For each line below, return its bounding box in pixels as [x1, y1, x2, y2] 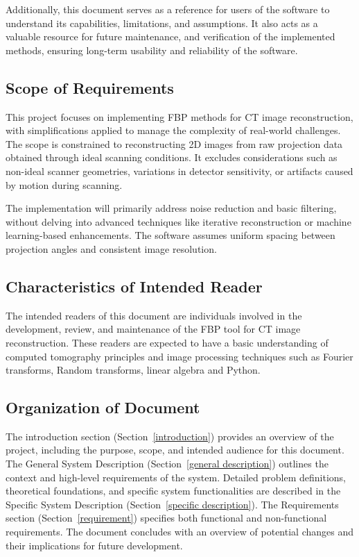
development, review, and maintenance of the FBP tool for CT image [6, 322, 301, 336]
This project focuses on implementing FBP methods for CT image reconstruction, [6, 109, 353, 124]
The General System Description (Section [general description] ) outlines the [6, 456, 329, 471]
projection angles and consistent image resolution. [6, 241, 217, 256]
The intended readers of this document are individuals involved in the [6, 308, 302, 322]
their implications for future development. [6, 538, 183, 552]
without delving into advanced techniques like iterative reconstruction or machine [6, 214, 351, 228]
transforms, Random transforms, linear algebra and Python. [6, 363, 261, 377]
